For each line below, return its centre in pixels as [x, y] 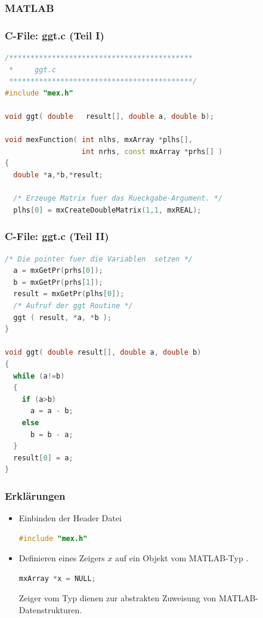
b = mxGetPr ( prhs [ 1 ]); [58, 282]
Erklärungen [35, 495]
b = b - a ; [52, 434]
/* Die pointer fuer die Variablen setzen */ [99, 259]
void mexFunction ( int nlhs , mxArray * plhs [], [99, 140]
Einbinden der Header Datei [70, 518]
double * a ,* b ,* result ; [58, 175]
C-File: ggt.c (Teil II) [57, 236]
